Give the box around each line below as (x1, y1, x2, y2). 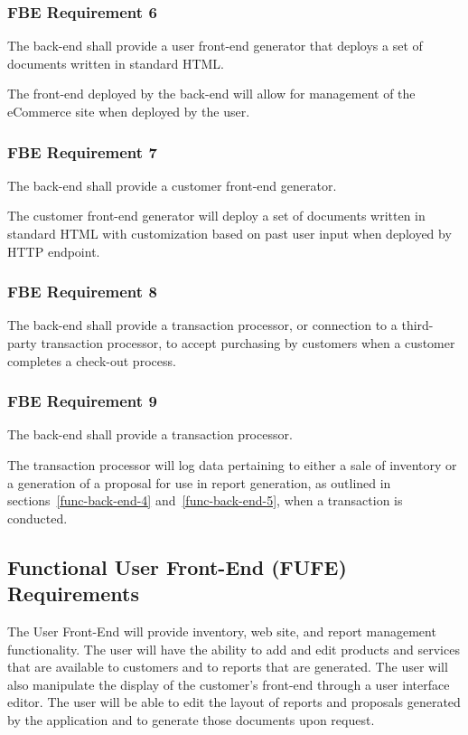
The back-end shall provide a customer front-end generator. (7, 175, 337, 194)
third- (401, 316, 434, 335)
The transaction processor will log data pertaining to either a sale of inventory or (7, 456, 457, 474)
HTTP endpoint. (7, 241, 100, 260)
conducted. (7, 508, 68, 527)
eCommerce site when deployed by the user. (7, 102, 250, 120)
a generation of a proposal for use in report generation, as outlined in (7, 473, 391, 492)
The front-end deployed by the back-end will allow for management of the (7, 84, 416, 103)
